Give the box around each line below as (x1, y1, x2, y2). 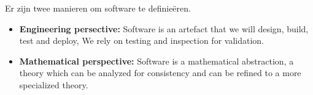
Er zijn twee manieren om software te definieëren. (5, 2, 191, 14)
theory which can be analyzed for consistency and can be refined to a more (19, 66, 301, 79)
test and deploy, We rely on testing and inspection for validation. (19, 34, 264, 47)
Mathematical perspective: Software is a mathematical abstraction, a (19, 54, 294, 67)
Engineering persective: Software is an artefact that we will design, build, (19, 22, 309, 35)
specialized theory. (19, 78, 88, 91)
